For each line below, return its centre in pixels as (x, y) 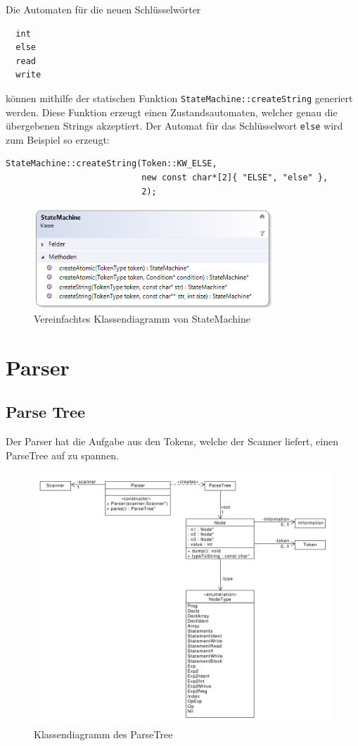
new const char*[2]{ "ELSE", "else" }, (235, 178)
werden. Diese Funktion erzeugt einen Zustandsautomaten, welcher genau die (172, 112)
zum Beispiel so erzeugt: (58, 139)
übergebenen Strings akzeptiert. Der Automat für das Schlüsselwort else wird (174, 126)
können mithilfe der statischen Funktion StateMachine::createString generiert (179, 98)
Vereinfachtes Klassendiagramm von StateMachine (142, 318)
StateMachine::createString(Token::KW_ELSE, (111, 164)
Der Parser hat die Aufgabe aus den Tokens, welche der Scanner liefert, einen (172, 441)
